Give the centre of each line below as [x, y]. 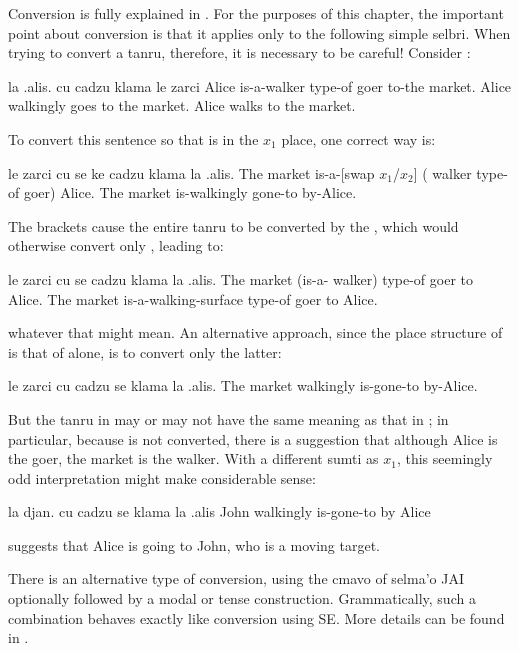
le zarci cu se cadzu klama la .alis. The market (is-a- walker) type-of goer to [241, 278]
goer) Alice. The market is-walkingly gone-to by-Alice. [190, 192]
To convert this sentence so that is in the [133, 138]
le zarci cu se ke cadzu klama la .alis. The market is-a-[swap [191, 172]
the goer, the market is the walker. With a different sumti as [193, 458]
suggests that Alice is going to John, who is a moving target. [194, 544]
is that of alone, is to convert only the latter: [145, 351]
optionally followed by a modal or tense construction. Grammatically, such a [242, 598]
